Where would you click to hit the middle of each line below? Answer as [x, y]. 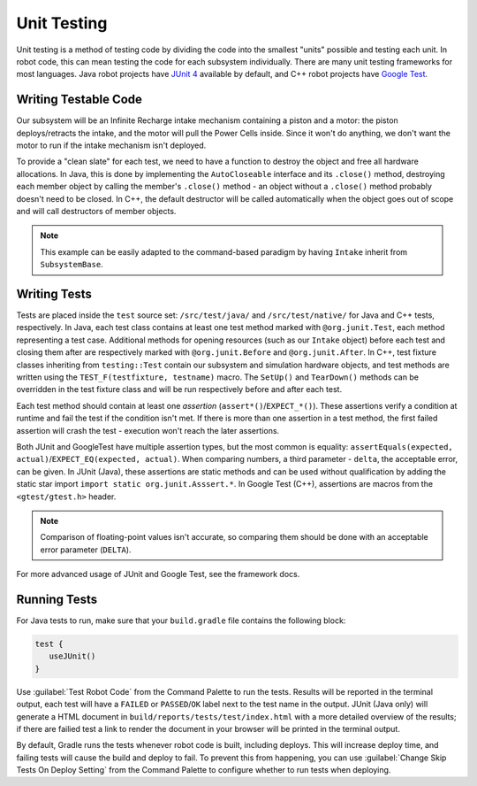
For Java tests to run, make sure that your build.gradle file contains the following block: [181, 620]
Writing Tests [54, 293]
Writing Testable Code [79, 100]
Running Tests [57, 599]
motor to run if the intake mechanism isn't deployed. [111, 145]
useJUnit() [72, 656]
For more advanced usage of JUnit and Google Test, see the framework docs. [158, 574]
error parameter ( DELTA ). [86, 550]
